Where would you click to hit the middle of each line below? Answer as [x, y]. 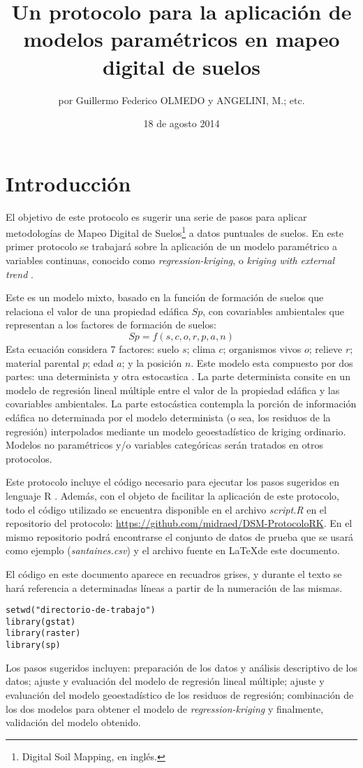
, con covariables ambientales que [273, 311]
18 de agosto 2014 [181, 123]
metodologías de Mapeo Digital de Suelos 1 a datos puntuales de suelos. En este [175, 232]
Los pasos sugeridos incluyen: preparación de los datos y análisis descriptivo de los [182, 667]
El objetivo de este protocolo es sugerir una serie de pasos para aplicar [156, 216]
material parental [43, 362]
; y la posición [152, 362]
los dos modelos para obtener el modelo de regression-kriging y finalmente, [165, 708]
